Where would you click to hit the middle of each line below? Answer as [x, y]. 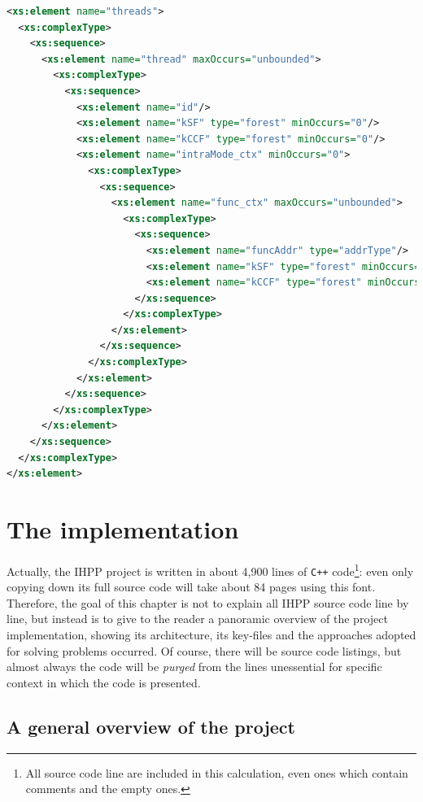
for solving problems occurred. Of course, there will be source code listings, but [204, 650]
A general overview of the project [151, 726]
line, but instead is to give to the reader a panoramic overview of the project [197, 619]
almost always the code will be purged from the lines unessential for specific [194, 667]
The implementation [123, 529]
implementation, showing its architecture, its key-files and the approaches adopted [211, 635]
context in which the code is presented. [104, 682]
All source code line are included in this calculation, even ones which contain [217, 772]
